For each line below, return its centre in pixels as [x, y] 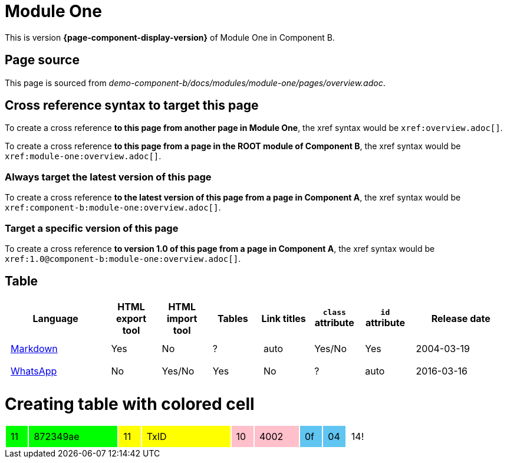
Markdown [34, 348]
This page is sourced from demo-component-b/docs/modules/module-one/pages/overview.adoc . [195, 83]
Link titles [284, 318]
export [131, 318]
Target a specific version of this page [92, 228]
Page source [42, 60]
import [182, 318]
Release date [461, 318]
